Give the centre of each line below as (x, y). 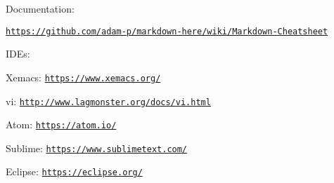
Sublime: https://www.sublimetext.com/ (97, 148)
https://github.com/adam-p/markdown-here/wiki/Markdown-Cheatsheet (167, 31)
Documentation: (40, 8)
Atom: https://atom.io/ (61, 124)
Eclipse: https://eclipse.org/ (74, 171)
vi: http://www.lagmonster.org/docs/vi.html (108, 101)
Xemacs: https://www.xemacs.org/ (83, 77)
